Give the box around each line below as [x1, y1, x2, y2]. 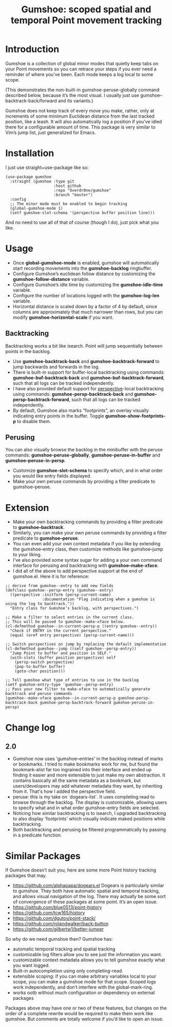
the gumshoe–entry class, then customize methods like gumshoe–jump [12, 546, 163, 553]
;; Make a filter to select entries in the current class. [5, 615, 135, 620]
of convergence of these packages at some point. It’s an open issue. [12, 899, 158, 905]
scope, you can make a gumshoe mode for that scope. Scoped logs [12, 979, 157, 985]
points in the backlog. [5, 348, 51, 354]
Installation [5, 147, 54, 159]
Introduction [5, 44, 60, 55]
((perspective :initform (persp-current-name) [10, 592, 111, 598]
